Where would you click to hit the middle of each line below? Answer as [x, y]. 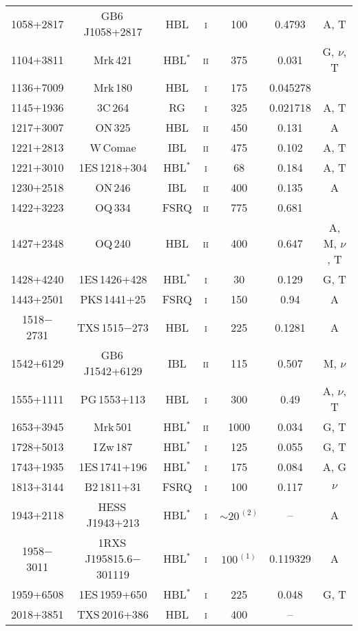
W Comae [113, 147]
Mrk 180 [113, 87]
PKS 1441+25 [113, 299]
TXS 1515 [101, 327]
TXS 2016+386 [113, 614]
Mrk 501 [113, 427]
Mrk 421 [113, 59]
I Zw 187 [113, 447]
